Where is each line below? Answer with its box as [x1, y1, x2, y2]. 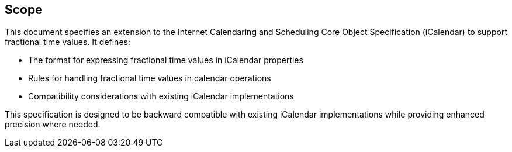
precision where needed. [5, 119, 101, 130]
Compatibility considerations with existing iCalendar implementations [28, 91, 294, 102]
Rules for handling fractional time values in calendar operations [28, 73, 271, 84]
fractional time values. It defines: [5, 37, 130, 47]
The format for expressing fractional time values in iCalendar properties [28, 55, 303, 65]
